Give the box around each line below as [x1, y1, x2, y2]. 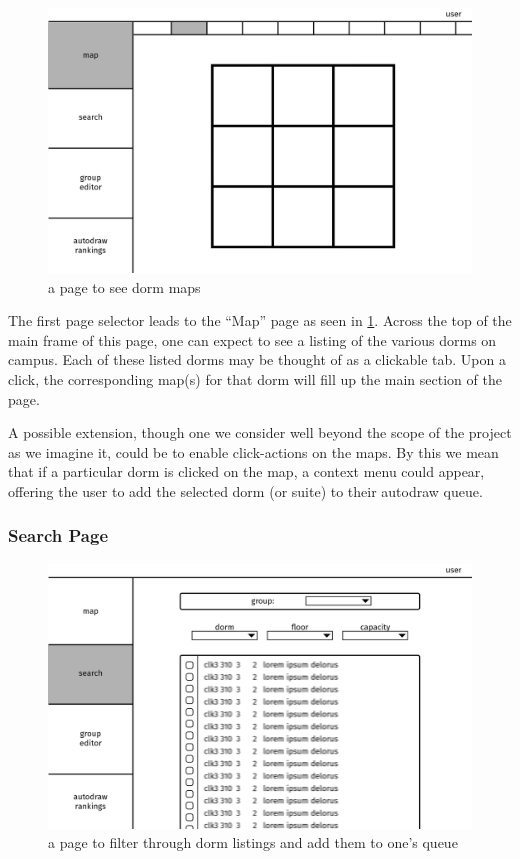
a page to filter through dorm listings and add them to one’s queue [48, 832, 458, 853]
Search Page [8, 523, 109, 548]
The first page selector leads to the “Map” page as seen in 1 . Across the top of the [8, 310, 512, 331]
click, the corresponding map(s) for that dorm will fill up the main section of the [8, 368, 502, 389]
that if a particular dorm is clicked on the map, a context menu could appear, [8, 461, 485, 482]
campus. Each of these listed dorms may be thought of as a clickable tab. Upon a [8, 349, 506, 370]
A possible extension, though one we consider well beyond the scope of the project [8, 422, 512, 443]
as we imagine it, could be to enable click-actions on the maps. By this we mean [8, 441, 499, 462]
